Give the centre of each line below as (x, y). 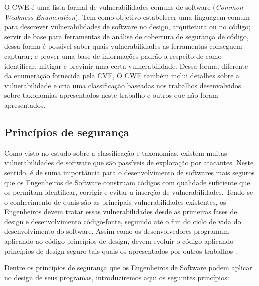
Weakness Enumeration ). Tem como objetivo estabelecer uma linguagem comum (127, 16)
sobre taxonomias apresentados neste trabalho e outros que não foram (111, 95)
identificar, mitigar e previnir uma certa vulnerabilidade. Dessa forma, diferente (126, 65)
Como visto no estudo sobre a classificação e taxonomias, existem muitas (116, 153)
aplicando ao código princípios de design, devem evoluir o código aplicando (119, 241)
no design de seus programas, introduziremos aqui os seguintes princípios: (117, 277)
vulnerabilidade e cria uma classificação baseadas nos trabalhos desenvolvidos (123, 85)
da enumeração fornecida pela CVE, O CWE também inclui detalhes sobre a (122, 75)
